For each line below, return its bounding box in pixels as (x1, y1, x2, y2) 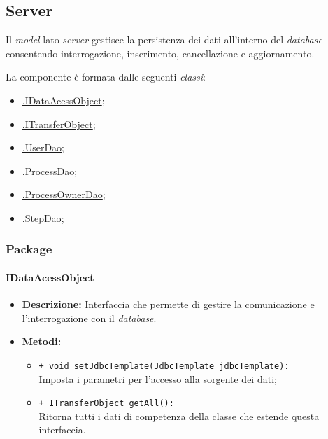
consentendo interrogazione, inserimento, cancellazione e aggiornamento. (6, 46, 315, 60)
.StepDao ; (22, 210, 64, 225)
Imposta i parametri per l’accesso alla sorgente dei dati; (38, 371, 277, 386)
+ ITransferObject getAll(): (38, 398, 174, 409)
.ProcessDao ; (22, 163, 78, 178)
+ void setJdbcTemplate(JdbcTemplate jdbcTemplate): (38, 361, 290, 371)
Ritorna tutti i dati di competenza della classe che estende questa (38, 408, 320, 423)
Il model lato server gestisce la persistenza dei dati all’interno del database (6, 32, 322, 47)
